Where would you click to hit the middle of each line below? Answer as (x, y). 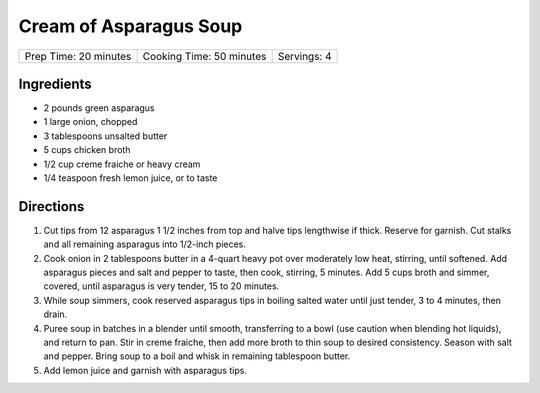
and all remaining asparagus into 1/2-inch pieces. (145, 244)
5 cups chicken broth (87, 150)
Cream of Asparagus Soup (130, 26)
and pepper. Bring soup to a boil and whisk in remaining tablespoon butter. (197, 356)
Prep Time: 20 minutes (78, 56)
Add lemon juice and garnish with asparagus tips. (145, 370)
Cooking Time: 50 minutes (204, 56)
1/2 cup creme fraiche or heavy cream (122, 164)
